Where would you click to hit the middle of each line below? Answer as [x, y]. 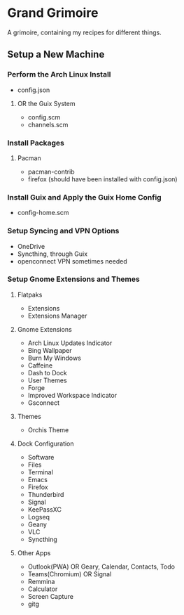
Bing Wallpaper [50, 350]
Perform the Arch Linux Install [59, 75]
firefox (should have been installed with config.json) [102, 179]
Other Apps [34, 552]
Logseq [39, 517]
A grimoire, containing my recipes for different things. [85, 32]
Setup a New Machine [56, 54]
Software [41, 457]
